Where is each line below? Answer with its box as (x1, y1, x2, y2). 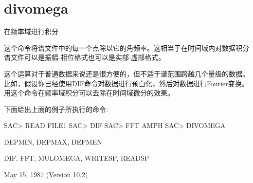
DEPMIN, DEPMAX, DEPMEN (4, 136, 102, 146)
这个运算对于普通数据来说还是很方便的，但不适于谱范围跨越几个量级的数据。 (4, 68, 249, 78)
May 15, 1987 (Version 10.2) (4, 169, 88, 180)
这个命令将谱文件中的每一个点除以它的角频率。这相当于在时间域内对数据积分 (4, 42, 249, 53)
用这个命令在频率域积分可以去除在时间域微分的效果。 (4, 88, 174, 98)
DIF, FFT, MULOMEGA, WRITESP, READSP (4, 153, 149, 163)
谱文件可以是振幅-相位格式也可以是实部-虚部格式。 (4, 52, 165, 62)
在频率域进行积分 (4, 26, 58, 37)
